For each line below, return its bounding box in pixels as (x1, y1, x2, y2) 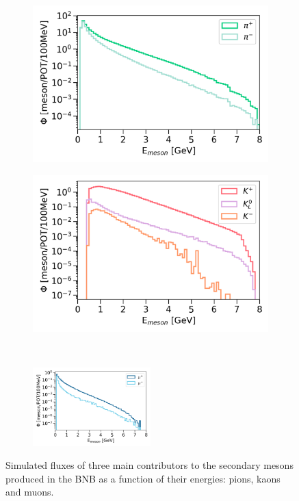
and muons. (5, 485, 54, 499)
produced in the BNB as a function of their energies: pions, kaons (5, 471, 281, 485)
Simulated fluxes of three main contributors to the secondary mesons (5, 458, 294, 472)
